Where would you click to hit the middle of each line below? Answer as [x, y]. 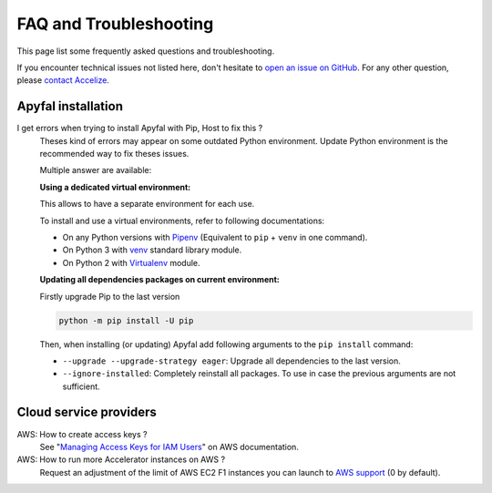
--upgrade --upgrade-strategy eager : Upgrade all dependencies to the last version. [231, 361]
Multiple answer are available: [96, 170]
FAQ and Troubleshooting [115, 24]
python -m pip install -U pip [126, 320]
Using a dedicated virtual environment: [115, 187]
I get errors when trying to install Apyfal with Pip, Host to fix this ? [140, 128]
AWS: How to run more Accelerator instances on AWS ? [121, 459]
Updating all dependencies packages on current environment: [159, 280]
